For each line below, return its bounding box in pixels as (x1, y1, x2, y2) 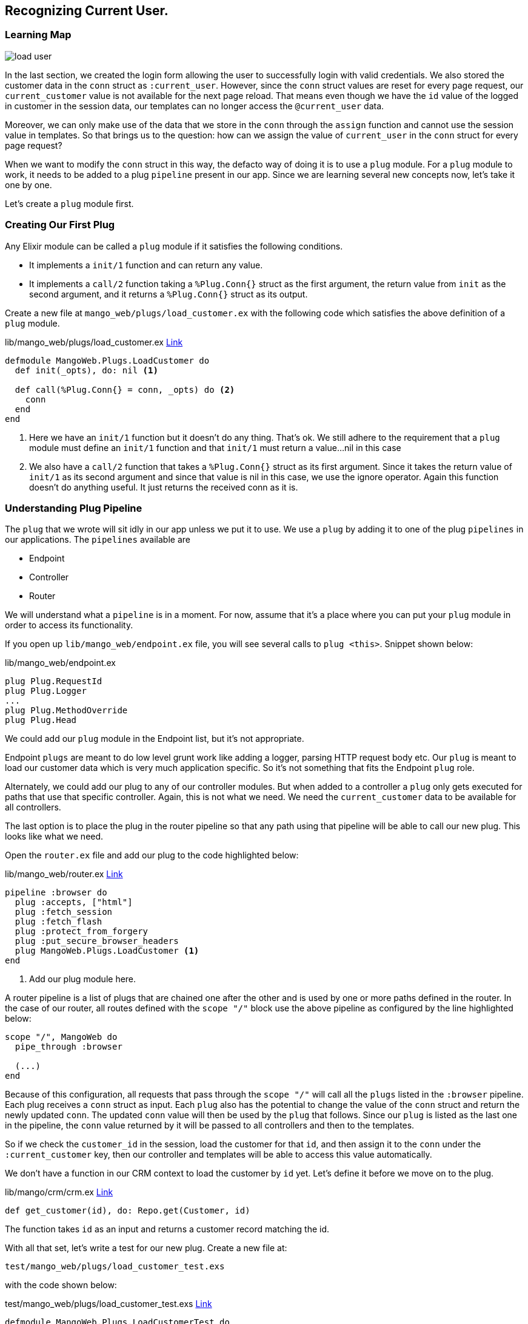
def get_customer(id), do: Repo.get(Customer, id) (5, 1206, 250, 1216)
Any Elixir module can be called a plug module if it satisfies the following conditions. (5, 240, 343, 251)
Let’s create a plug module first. (5, 198, 134, 209)
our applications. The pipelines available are (5, 534, 190, 545)
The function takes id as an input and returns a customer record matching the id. (5, 1224, 330, 1235)
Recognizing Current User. (5, 3, 169, 18)
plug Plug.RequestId (5, 676, 102, 687)
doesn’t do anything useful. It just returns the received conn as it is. (29, 481, 298, 492)
